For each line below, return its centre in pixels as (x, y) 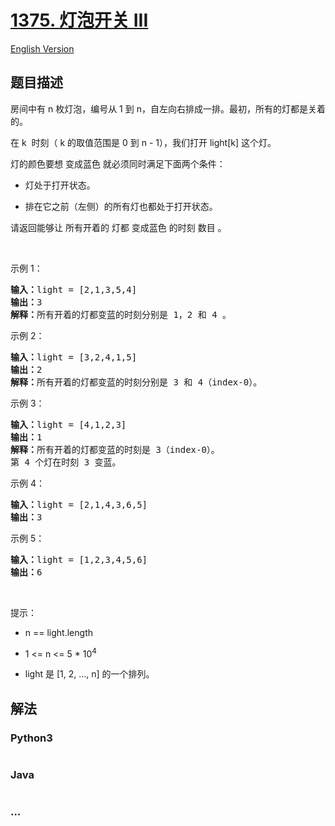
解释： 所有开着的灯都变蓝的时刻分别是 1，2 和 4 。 (121, 314)
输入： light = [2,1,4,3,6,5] (79, 504)
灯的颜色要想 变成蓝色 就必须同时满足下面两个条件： (118, 163)
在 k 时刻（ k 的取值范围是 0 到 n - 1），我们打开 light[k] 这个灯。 (143, 142)
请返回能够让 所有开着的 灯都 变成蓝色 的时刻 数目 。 (118, 227)
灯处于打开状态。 (60, 185)
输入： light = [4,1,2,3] (68, 424)
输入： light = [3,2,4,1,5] (74, 357)
